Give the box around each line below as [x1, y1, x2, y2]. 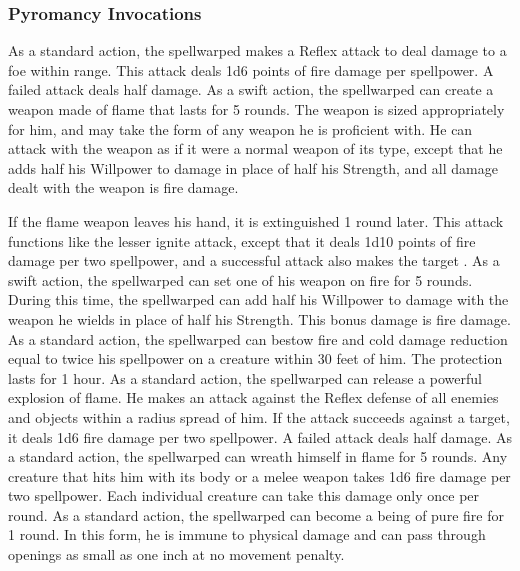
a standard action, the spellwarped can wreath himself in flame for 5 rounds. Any [8, 446, 508, 467]
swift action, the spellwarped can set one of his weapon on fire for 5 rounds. [8, 269, 473, 290]
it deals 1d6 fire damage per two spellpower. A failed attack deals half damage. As [8, 426, 512, 447]
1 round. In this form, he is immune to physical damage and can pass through [8, 524, 486, 545]
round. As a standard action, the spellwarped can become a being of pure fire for [8, 504, 504, 525]
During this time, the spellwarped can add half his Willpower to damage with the [8, 289, 509, 310]
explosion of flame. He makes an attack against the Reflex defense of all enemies [8, 387, 499, 408]
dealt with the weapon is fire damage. [8, 177, 239, 198]
